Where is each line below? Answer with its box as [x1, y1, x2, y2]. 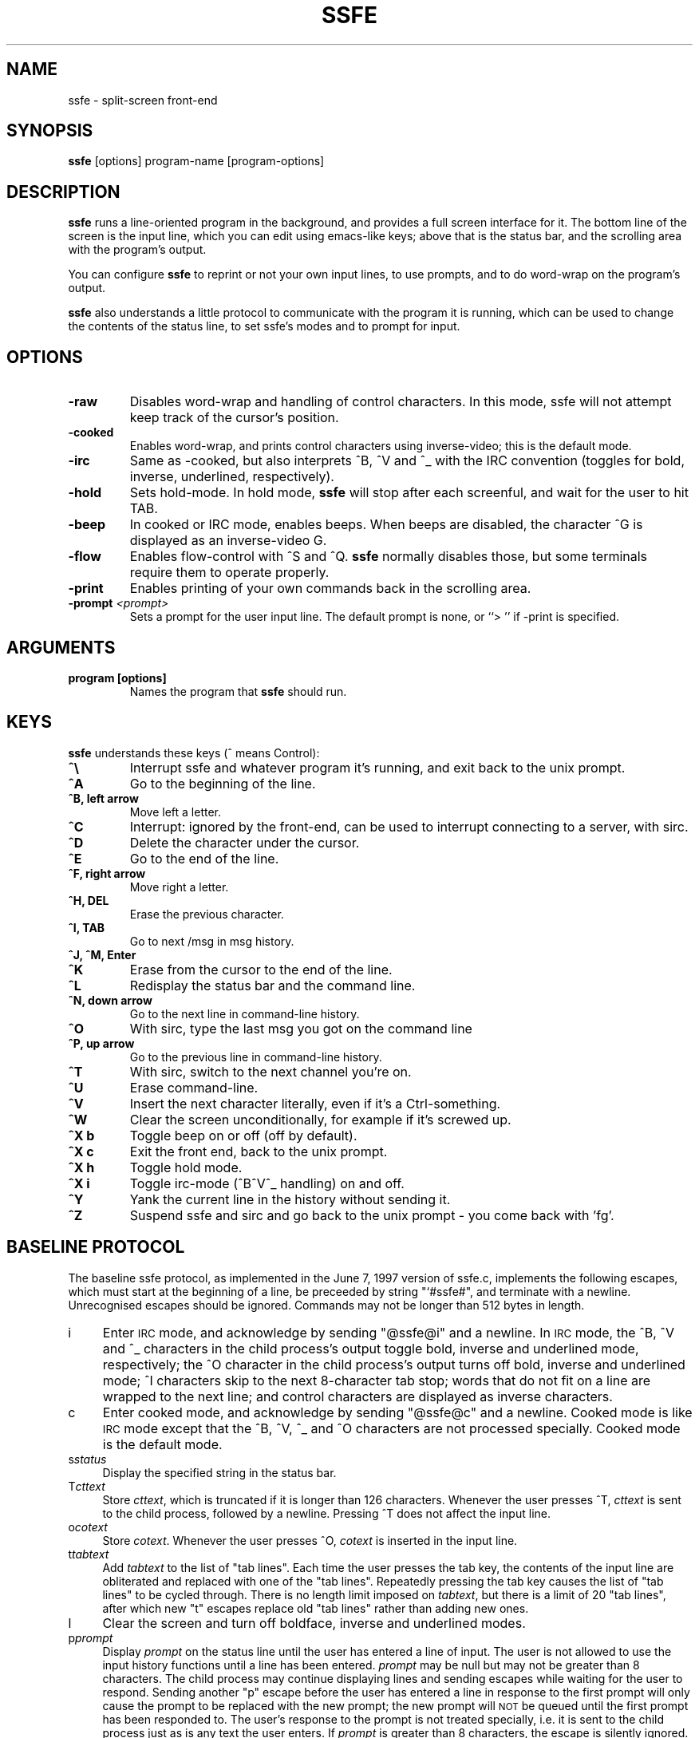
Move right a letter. [129, 879, 229, 894]
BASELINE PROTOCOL [6, 1237, 185, 1258]
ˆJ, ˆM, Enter [68, 947, 136, 962]
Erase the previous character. [129, 907, 284, 921]
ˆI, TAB [68, 920, 105, 934]
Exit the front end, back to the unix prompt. [129, 1143, 388, 1159]
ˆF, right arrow [68, 866, 146, 880]
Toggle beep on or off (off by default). [129, 1127, 357, 1144]
